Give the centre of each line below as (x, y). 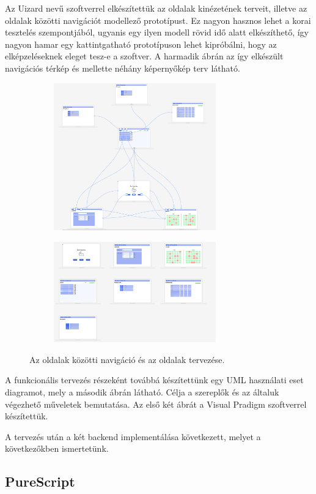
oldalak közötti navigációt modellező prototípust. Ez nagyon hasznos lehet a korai (158, 20)
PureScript (40, 481)
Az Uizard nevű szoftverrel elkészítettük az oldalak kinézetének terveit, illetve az (156, 8)
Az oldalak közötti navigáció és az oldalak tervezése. (127, 359)
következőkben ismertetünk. (57, 448)
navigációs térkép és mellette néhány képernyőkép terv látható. (123, 68)
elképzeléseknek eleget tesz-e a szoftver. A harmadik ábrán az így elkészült (144, 56)
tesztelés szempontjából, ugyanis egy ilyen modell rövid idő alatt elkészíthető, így (157, 32)
